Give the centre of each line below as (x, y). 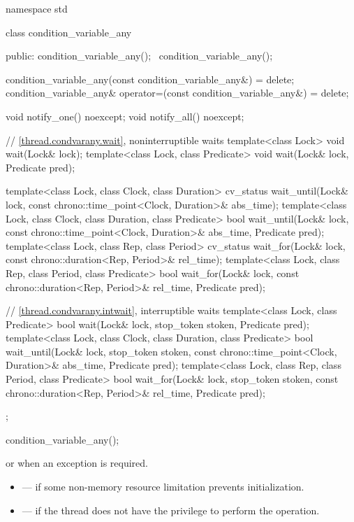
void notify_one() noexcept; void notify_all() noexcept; (125, 116)
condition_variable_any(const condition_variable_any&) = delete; (150, 79)
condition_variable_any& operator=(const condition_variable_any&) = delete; (177, 93)
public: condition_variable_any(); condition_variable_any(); (139, 56)
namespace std (37, 8)
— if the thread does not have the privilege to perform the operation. (171, 510)
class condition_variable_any (69, 32)
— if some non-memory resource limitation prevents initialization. (163, 487)
